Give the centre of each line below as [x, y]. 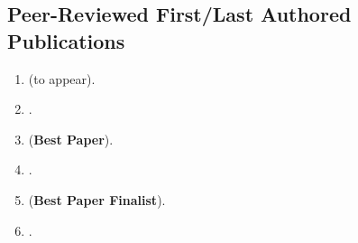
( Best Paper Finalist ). [97, 199]
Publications [66, 40]
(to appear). [62, 78]
